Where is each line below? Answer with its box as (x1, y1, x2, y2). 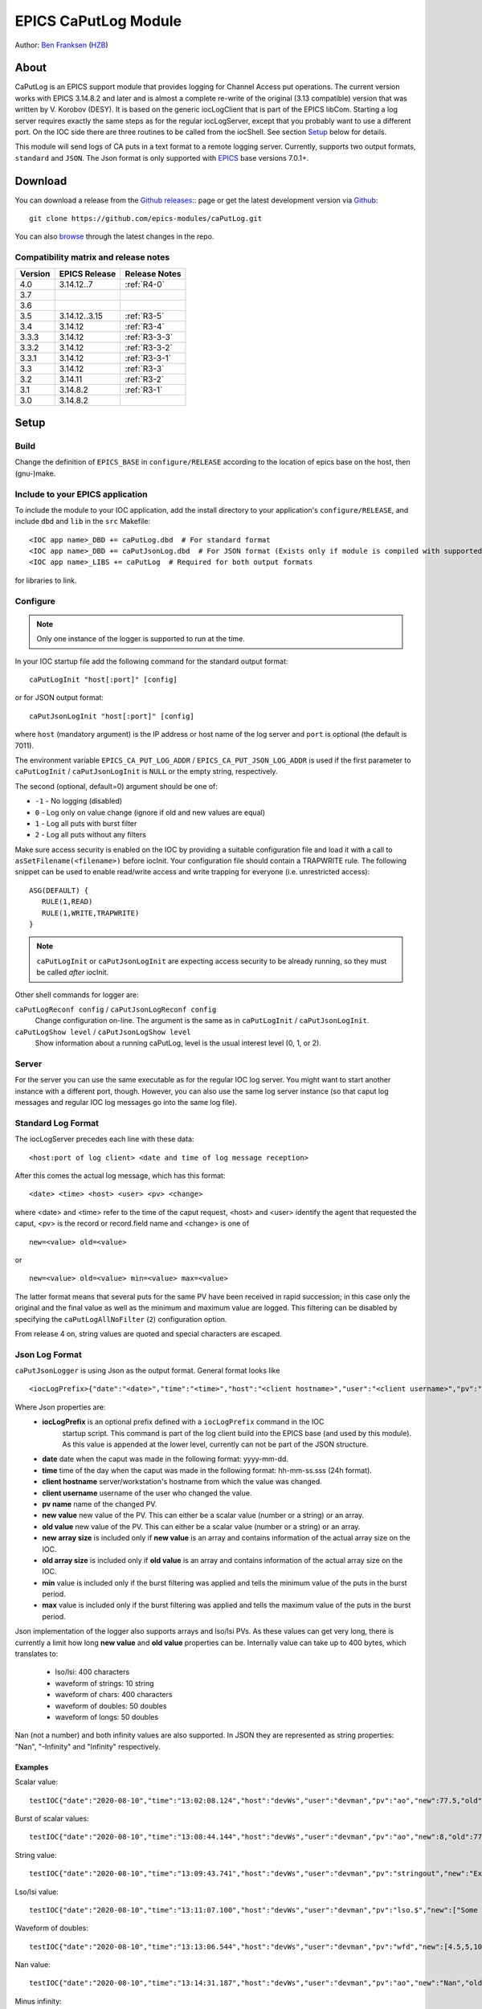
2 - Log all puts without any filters (35, 830, 146, 840)
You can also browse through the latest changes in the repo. (14, 231, 214, 241)
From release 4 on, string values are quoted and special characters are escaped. (14, 1328, 282, 1338)
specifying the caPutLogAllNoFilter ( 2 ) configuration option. (14, 1314, 227, 1324)
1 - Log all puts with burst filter (35, 818, 137, 828)
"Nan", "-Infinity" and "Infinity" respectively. (14, 1741, 161, 1751)
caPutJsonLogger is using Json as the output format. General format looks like (14, 1366, 280, 1376)
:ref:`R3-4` (125, 321, 165, 332)
